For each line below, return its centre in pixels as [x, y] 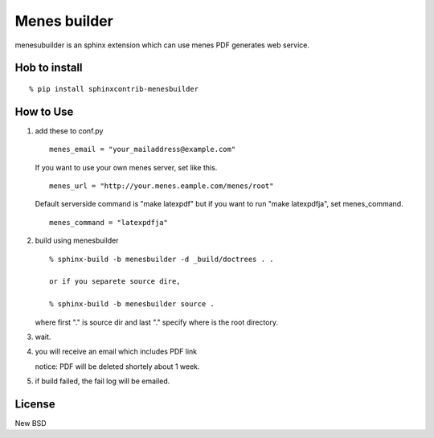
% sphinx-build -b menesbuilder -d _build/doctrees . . [162, 259]
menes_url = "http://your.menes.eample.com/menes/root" [162, 186]
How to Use [44, 111]
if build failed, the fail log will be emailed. [102, 381]
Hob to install [49, 68]
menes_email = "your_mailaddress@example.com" [143, 149]
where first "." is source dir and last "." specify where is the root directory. [157, 322]
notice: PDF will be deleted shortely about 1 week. [117, 366]
